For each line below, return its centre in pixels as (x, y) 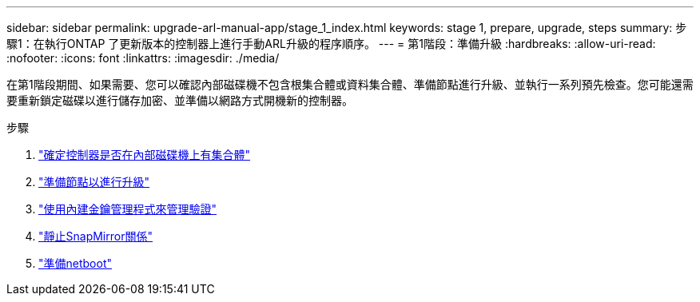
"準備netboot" (75, 263)
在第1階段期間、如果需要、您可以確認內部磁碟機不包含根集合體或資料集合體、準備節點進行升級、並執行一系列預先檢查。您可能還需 (350, 84)
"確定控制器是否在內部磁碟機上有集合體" (145, 155)
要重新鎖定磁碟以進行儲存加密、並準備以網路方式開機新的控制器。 (180, 100)
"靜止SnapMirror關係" (95, 236)
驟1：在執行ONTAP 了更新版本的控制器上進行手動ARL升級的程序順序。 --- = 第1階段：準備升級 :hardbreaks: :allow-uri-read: (331, 44)
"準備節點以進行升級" (94, 182)
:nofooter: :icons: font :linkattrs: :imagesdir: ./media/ (143, 58)
